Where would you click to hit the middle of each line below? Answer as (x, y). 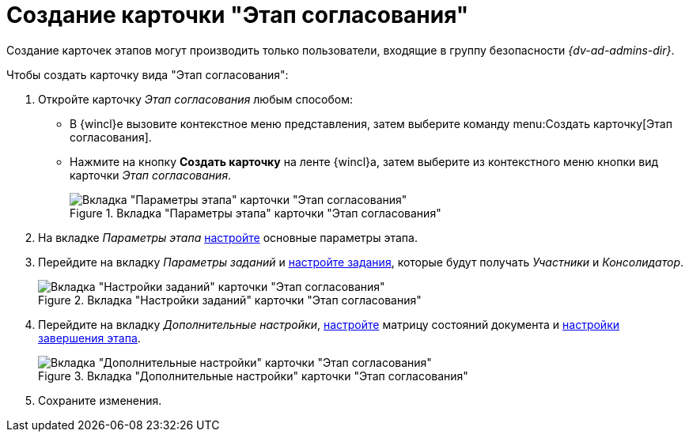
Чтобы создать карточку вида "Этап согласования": (148, 74)
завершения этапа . (89, 338)
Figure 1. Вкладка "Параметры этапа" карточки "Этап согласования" (256, 213)
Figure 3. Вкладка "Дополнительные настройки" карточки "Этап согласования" (253, 376)
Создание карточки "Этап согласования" (238, 15)
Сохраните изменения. (100, 400)
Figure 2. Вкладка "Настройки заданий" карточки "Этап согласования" (230, 300)
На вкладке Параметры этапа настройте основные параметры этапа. (228, 237)
